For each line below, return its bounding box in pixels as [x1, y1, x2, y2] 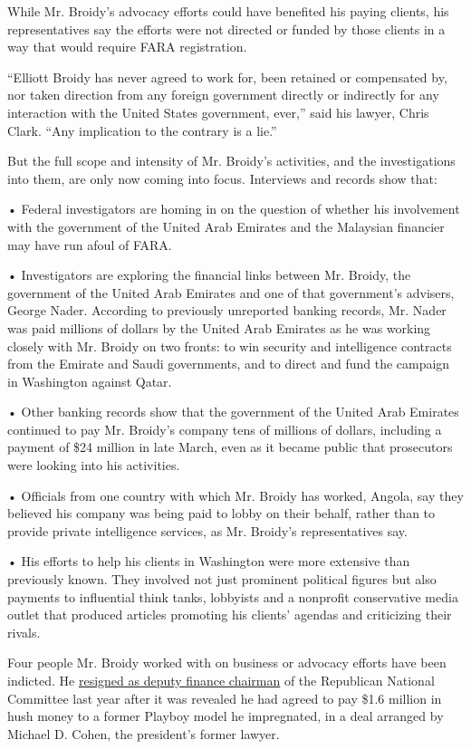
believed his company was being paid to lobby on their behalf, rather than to [7, 504, 436, 523]
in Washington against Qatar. [7, 371, 172, 390]
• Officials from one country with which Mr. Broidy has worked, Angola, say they [7, 485, 464, 504]
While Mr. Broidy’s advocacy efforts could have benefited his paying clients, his [7, 2, 449, 20]
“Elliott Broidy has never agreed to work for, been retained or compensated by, [7, 67, 447, 86]
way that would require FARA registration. [7, 37, 247, 56]
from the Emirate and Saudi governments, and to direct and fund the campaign [7, 354, 450, 373]
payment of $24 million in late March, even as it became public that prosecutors [7, 437, 453, 456]
